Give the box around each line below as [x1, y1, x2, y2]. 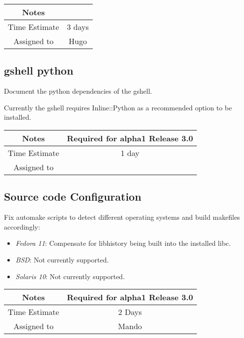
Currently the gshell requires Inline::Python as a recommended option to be [4, 102, 232, 112]
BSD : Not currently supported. [15, 254, 109, 264]
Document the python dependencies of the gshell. [4, 86, 152, 96]
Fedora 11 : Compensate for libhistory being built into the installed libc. [15, 238, 231, 248]
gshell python [4, 63, 74, 78]
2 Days [118, 306, 142, 318]
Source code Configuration [4, 189, 141, 204]
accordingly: [4, 221, 40, 232]
